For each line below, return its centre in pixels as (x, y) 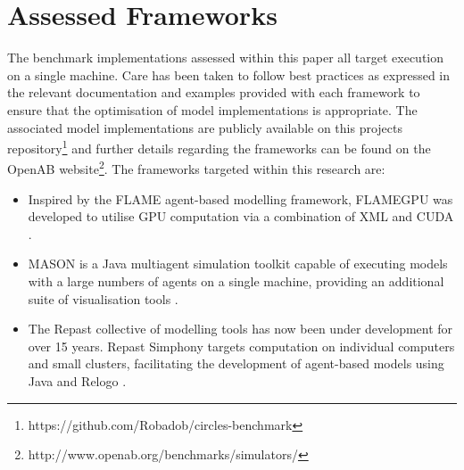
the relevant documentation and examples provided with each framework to (214, 92)
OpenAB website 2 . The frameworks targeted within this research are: (196, 167)
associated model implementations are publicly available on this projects (205, 127)
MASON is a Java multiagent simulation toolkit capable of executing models (238, 264)
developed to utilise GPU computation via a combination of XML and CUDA (241, 216)
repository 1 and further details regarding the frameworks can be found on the (219, 147)
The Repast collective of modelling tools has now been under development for (240, 329)
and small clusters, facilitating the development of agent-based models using (236, 363)
